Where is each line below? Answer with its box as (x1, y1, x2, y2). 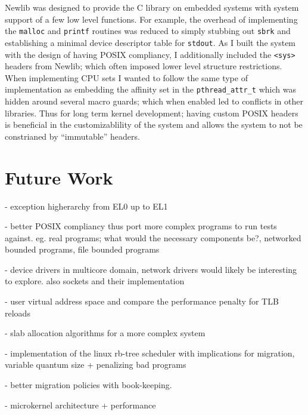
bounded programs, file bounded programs (5, 243, 160, 256)
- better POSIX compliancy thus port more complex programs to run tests (5, 220, 277, 232)
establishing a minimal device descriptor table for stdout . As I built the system (5, 36, 296, 48)
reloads (5, 306, 30, 319)
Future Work (5, 165, 113, 189)
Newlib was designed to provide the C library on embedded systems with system (5, 1, 299, 13)
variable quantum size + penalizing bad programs (5, 358, 186, 371)
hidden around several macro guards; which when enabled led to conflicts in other (5, 95, 303, 107)
